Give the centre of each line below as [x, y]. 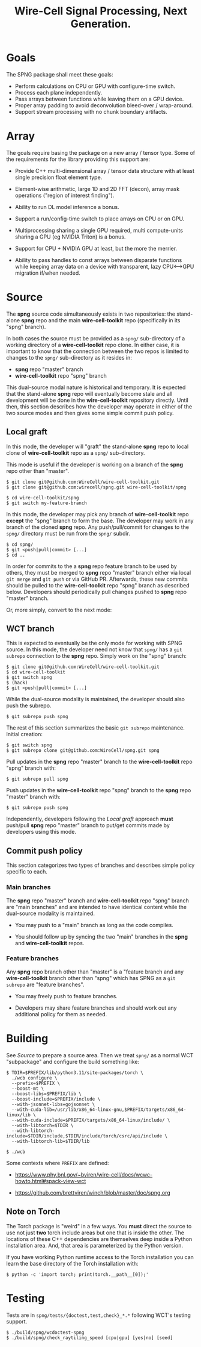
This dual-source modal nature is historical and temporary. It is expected [96, 387]
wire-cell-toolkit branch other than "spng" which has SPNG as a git [91, 978]
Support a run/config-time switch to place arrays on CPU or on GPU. [100, 219]
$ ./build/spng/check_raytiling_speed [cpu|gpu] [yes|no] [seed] [89, 1338]
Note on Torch [33, 1212]
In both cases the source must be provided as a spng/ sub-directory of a [96, 338]
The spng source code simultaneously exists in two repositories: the [91, 314]
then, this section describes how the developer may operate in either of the [99, 406]
